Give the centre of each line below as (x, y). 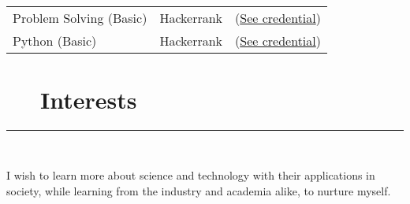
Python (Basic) (55, 40)
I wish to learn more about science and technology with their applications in (191, 175)
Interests (88, 99)
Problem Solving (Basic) (80, 17)
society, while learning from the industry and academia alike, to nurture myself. (199, 190)
